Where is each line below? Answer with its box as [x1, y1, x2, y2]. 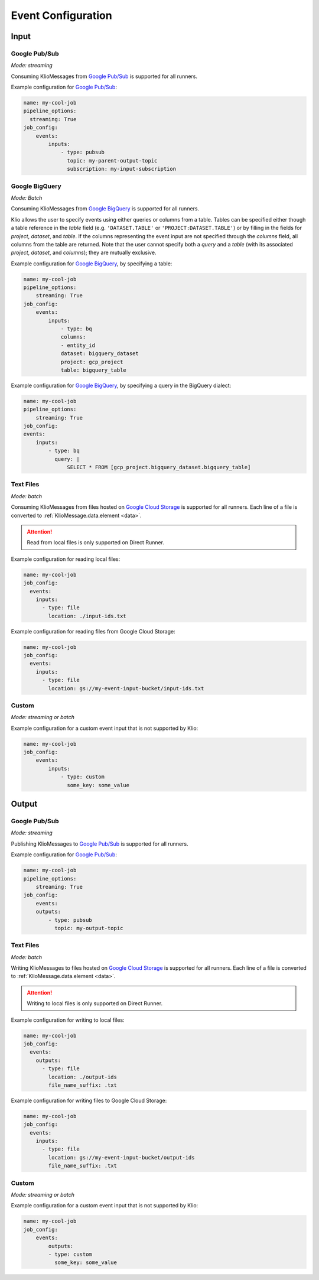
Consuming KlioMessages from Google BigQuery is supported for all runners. [11, 205, 200, 212]
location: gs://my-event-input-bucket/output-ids [48, 1154, 195, 1161]
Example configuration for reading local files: [11, 555, 121, 563]
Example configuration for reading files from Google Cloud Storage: [11, 628, 175, 635]
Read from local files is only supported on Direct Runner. [27, 539, 165, 546]
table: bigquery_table [60, 366, 126, 373]
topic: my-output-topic [54, 925, 123, 931]
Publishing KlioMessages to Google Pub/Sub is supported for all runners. [11, 840, 188, 847]
